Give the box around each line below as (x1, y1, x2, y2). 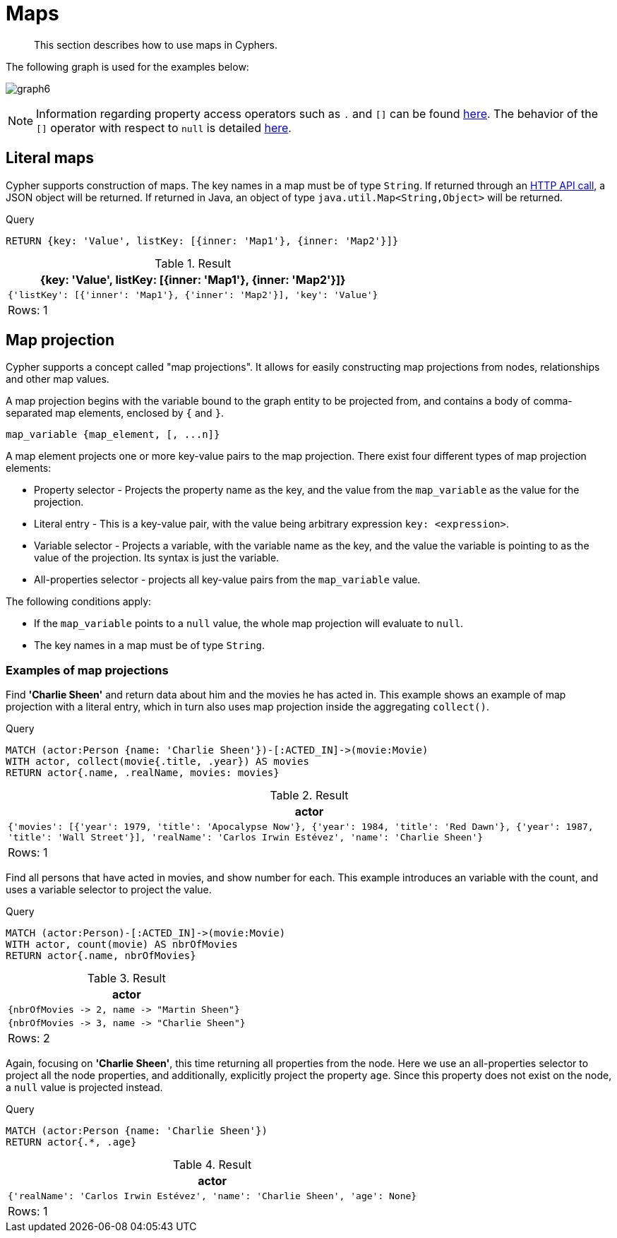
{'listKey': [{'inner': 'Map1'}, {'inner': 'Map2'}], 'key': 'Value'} (8, 289, 378, 300)
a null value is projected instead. (6, 1081, 163, 1094)
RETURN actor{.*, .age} (6, 1136, 137, 1148)
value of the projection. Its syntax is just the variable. (34, 552, 280, 564)
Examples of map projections (6, 662, 169, 677)
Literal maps (6, 149, 95, 167)
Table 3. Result (87, 971, 166, 986)
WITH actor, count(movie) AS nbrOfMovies (6, 939, 238, 951)
